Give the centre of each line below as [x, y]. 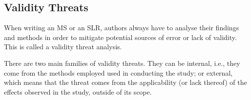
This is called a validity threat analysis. [63, 47]
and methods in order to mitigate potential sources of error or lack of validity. [120, 37]
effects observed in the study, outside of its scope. [78, 91]
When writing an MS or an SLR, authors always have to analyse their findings [122, 28]
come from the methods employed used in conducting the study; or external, [118, 72]
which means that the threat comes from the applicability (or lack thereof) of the [125, 82]
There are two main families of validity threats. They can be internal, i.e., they [122, 63]
